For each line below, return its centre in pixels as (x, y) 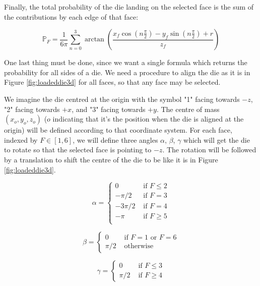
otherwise (139, 246)
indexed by (21, 139)
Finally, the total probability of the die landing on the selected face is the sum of (129, 7)
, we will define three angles (115, 139)
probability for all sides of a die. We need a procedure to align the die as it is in (127, 72)
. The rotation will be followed (209, 150)
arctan (94, 40)
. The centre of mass (188, 109)
